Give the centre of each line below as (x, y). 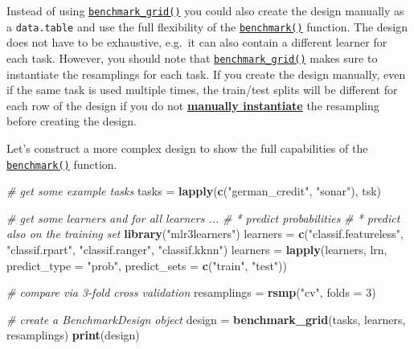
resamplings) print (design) (73, 335)
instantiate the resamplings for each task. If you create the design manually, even (206, 74)
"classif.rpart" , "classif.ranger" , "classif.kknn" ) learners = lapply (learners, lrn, (197, 249)
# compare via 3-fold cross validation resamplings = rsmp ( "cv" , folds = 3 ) (191, 292)
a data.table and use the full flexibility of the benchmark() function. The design (207, 26)
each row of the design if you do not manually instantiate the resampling (193, 105)
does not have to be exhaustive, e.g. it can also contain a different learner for (197, 42)
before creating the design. (72, 121)
